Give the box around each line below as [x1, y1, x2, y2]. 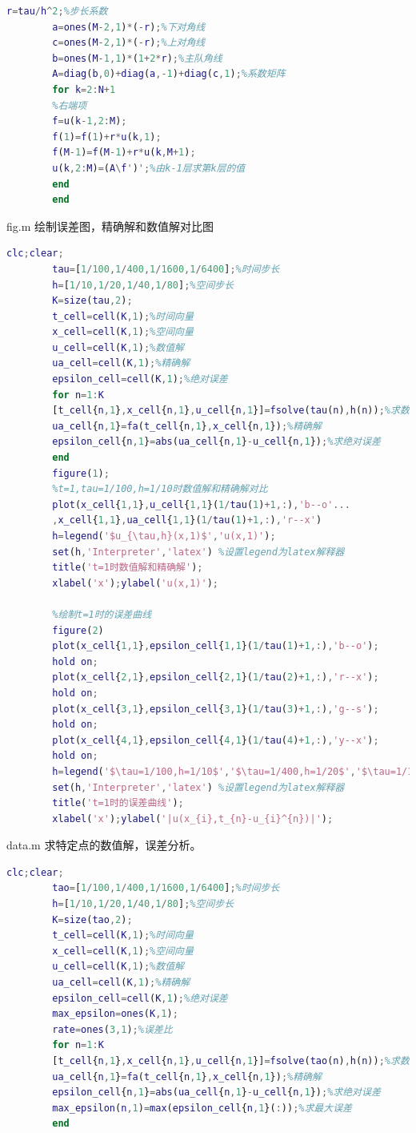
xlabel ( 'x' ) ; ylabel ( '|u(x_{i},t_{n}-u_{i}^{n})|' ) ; [52, 812, 334, 825]
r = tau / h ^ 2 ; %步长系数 [6, 6, 108, 17]
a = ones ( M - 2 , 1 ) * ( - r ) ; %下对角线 [52, 21, 206, 33]
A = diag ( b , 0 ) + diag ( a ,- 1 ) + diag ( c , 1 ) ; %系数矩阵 [52, 68, 286, 80]
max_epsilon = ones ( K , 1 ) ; [52, 1008, 178, 1020]
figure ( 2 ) [52, 624, 104, 636]
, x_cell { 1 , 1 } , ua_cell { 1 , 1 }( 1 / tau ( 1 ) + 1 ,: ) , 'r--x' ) [52, 514, 322, 526]
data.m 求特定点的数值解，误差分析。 [6, 837, 202, 853]
